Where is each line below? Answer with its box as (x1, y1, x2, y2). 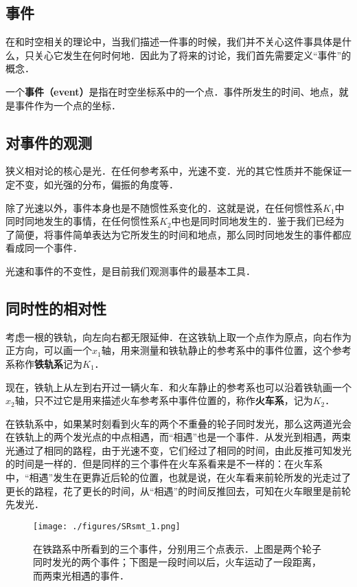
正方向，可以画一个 (5, 343, 92, 357)
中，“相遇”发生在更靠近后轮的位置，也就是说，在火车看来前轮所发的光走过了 (5, 470, 352, 485)
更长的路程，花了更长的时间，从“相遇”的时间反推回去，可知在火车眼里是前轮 (5, 483, 352, 498)
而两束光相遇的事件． (33, 568, 129, 582)
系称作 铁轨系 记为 (5, 356, 82, 370)
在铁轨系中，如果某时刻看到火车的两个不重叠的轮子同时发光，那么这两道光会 (5, 416, 352, 430)
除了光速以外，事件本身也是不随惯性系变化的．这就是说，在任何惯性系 (5, 200, 323, 214)
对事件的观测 (5, 131, 92, 153)
